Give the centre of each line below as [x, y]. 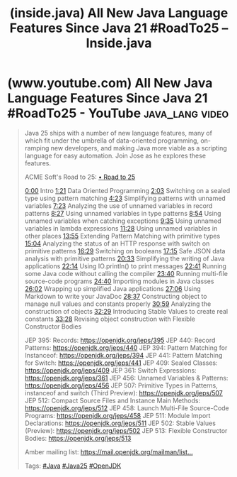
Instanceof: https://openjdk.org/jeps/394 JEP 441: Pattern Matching [123, 355]
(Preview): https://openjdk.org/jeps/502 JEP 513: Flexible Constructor [126, 430]
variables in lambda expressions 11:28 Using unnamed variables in [121, 228]
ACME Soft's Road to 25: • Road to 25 [80, 177]
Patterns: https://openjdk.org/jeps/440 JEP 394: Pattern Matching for [126, 347]
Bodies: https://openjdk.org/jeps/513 [78, 438]
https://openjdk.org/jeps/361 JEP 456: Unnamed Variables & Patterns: [126, 378]
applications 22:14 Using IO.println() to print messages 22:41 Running [125, 266]
